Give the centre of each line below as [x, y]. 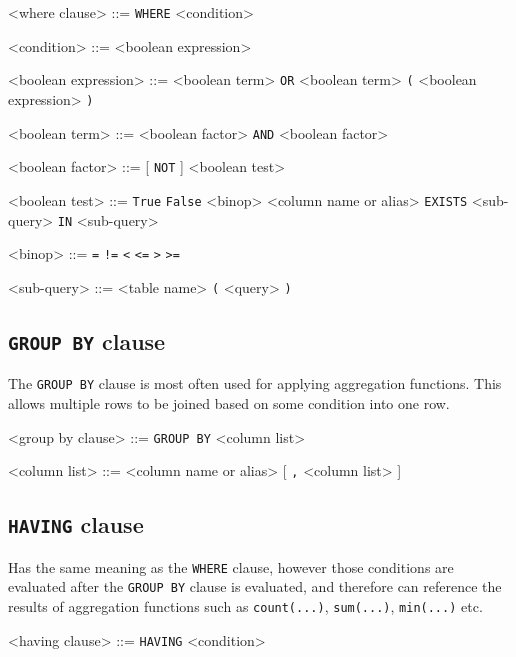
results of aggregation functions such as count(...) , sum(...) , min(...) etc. [245, 605]
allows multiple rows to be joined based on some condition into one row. [229, 402]
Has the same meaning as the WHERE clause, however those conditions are [231, 566]
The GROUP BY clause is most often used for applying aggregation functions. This [255, 383]
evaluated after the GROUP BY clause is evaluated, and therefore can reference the [255, 586]
